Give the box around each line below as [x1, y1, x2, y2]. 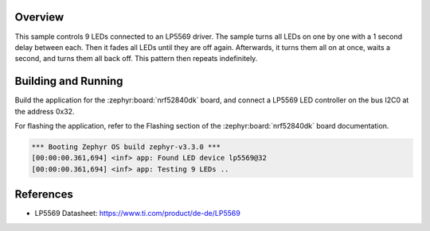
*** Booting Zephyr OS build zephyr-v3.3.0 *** [31, 142, 221, 151]
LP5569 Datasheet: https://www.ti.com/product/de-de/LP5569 [34, 209, 240, 218]
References [14, 187, 73, 202]
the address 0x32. [14, 106, 75, 116]
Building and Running [14, 75, 123, 88]
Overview [14, 10, 64, 24]
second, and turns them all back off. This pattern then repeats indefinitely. [14, 54, 258, 64]
